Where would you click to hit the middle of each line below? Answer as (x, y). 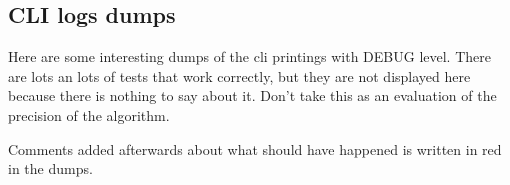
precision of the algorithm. (89, 114)
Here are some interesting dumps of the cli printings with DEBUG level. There (249, 56)
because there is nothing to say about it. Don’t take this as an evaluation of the (252, 95)
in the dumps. (50, 168)
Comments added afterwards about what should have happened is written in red (255, 148)
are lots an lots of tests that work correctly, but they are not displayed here (239, 75)
